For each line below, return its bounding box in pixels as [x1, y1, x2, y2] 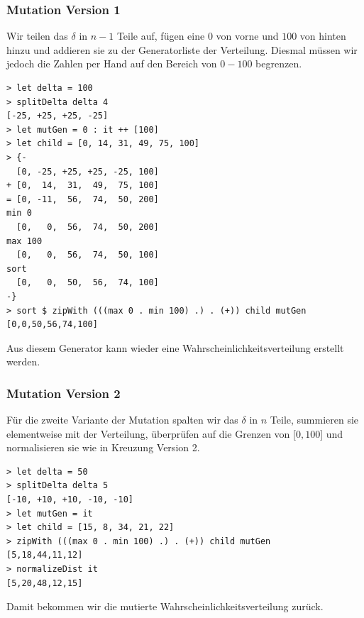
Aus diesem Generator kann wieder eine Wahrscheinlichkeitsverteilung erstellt [6, 340, 344, 355]
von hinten [299, 28, 346, 43]
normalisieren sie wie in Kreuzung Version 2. [6, 440, 200, 455]
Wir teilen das [6, 28, 68, 43]
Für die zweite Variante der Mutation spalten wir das [6, 412, 238, 427]
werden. [6, 354, 40, 369]
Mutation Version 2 [6, 384, 121, 402]
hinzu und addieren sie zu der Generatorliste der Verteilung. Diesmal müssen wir [6, 42, 358, 57]
